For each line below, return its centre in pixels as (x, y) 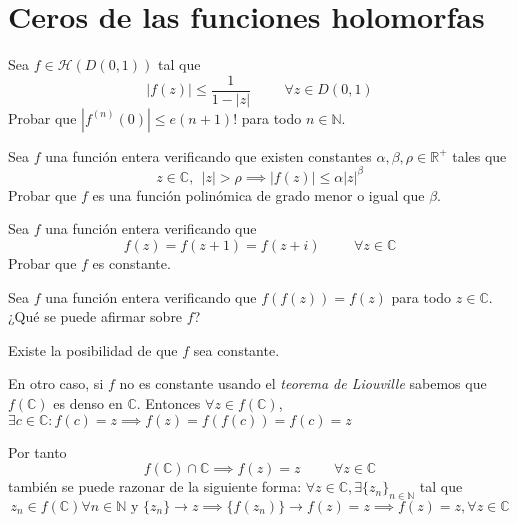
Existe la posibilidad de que (93, 349)
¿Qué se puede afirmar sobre (95, 316)
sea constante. (236, 349)
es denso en (88, 403)
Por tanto (37, 451)
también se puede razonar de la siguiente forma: (155, 486)
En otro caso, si (56, 383)
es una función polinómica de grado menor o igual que (258, 194)
